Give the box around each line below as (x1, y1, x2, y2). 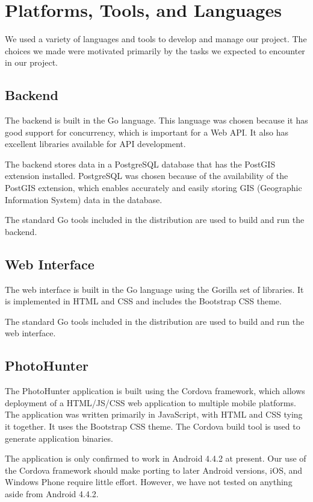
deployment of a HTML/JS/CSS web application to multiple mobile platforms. (5, 396, 296, 409)
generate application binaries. (5, 431, 113, 444)
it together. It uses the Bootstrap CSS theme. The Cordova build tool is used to (5, 420, 300, 433)
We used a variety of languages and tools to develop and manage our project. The (5, 33, 307, 45)
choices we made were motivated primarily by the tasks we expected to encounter (5, 44, 305, 57)
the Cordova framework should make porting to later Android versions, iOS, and (5, 463, 303, 476)
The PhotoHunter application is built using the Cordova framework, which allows (5, 384, 305, 397)
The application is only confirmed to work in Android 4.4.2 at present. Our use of (5, 452, 306, 465)
